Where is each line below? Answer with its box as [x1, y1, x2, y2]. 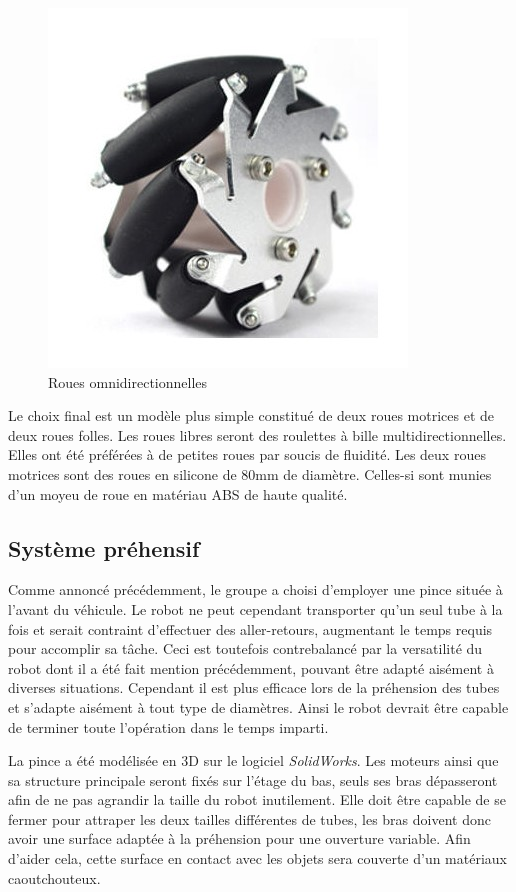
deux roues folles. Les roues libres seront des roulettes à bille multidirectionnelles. [8, 424, 507, 445]
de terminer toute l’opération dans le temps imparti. [8, 716, 329, 737]
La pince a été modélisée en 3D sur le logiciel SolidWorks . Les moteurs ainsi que [8, 750, 499, 771]
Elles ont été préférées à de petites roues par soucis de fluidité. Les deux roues [8, 444, 486, 465]
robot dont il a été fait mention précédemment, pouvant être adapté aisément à [8, 657, 494, 678]
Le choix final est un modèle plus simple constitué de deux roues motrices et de [8, 405, 495, 426]
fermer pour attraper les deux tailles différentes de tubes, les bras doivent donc [8, 808, 491, 829]
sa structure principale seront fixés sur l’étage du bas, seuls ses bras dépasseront [8, 769, 498, 790]
